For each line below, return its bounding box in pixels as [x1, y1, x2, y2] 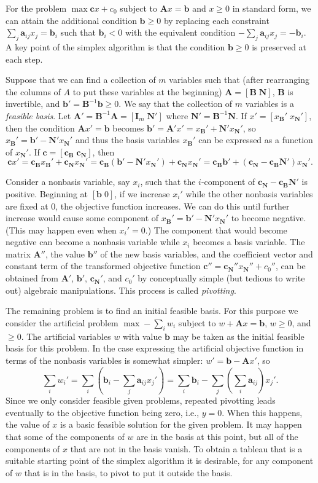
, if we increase [114, 187, 170, 200]
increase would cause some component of [6, 211, 159, 224]
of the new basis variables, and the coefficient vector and [100, 247, 313, 260]
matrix [6, 247, 31, 260]
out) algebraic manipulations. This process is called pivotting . [6, 283, 236, 296]
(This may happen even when [6, 223, 117, 236]
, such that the [140, 175, 196, 188]
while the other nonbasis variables [185, 187, 313, 200]
